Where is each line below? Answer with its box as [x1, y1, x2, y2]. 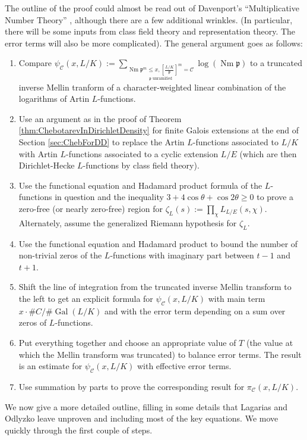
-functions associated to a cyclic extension [66, 147, 219, 160]
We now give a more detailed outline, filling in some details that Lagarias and [5, 400, 288, 413]
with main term [208, 292, 265, 304]
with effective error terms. [137, 360, 232, 372]
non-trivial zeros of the [18, 249, 102, 261]
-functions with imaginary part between [110, 249, 254, 261]
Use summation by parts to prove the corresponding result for [18, 380, 245, 392]
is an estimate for [18, 360, 83, 372]
